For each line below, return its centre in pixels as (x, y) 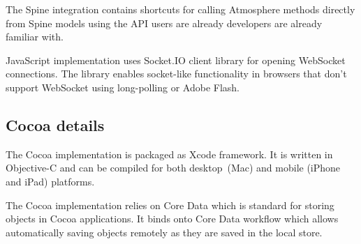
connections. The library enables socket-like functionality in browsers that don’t (176, 74)
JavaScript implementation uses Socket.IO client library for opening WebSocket (176, 60)
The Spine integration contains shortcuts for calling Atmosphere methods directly (180, 9)
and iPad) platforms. (50, 181)
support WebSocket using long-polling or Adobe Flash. (123, 87)
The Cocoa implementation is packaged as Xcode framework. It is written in (169, 154)
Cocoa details (55, 124)
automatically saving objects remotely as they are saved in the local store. (164, 232)
